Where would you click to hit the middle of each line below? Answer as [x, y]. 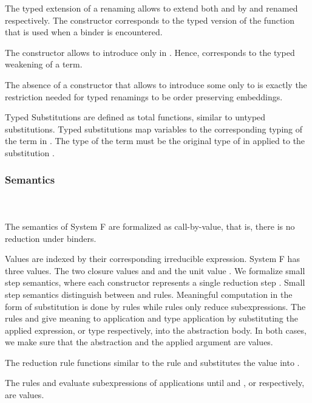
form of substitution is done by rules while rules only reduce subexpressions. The [155, 306]
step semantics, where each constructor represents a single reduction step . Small [155, 282]
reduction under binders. [51, 238]
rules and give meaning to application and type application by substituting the [151, 318]
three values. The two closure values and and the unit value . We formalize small [155, 270]
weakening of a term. [44, 64]
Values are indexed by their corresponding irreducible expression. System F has [152, 259]
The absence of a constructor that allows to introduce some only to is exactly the [156, 84]
